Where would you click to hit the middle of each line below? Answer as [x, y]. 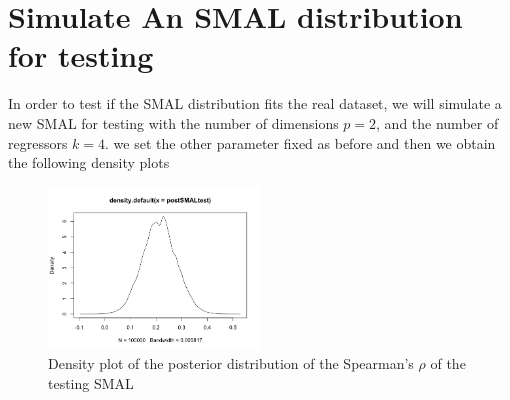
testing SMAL [91, 382]
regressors [38, 142]
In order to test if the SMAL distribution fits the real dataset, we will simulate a [255, 103]
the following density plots [89, 162]
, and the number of [437, 122]
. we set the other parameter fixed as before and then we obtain [300, 142]
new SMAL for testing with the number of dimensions [173, 122]
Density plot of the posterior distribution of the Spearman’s [231, 363]
